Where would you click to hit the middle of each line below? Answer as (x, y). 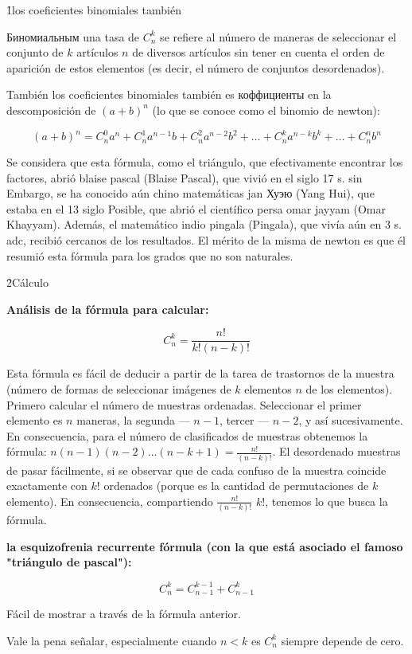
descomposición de (51, 110)
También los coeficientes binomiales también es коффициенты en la (169, 94)
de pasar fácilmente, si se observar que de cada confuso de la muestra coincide (196, 470)
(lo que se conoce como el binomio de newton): (266, 110)
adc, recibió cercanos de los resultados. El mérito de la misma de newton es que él (206, 240)
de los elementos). (349, 389)
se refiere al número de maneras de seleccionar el (278, 36)
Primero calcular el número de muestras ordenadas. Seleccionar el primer (184, 404)
